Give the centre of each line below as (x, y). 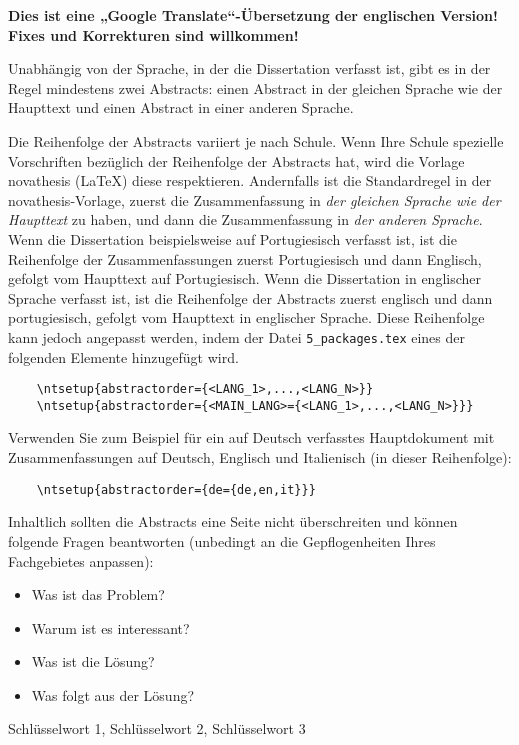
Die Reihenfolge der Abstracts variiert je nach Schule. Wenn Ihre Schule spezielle (256, 140)
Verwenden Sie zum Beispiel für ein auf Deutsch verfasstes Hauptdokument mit (251, 437)
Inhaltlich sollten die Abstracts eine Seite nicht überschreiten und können (233, 521)
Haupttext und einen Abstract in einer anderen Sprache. (181, 107)
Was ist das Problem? (98, 594)
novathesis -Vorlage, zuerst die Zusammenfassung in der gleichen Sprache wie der (254, 199)
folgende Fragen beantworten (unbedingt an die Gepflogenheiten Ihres (222, 540)
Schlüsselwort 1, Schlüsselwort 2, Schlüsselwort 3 (157, 728)
